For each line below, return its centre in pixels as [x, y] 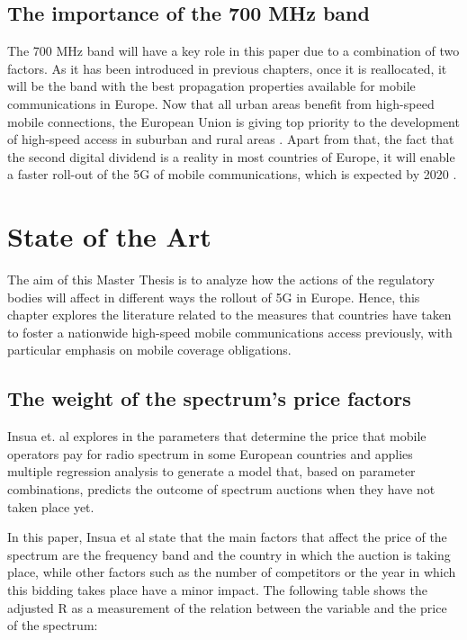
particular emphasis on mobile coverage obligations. [149, 350]
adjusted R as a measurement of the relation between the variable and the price [227, 607]
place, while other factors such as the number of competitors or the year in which [232, 572]
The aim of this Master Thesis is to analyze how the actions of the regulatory [221, 279]
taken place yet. [51, 506]
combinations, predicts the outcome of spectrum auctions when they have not [221, 489]
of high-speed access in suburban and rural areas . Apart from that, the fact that [231, 139]
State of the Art [109, 236]
